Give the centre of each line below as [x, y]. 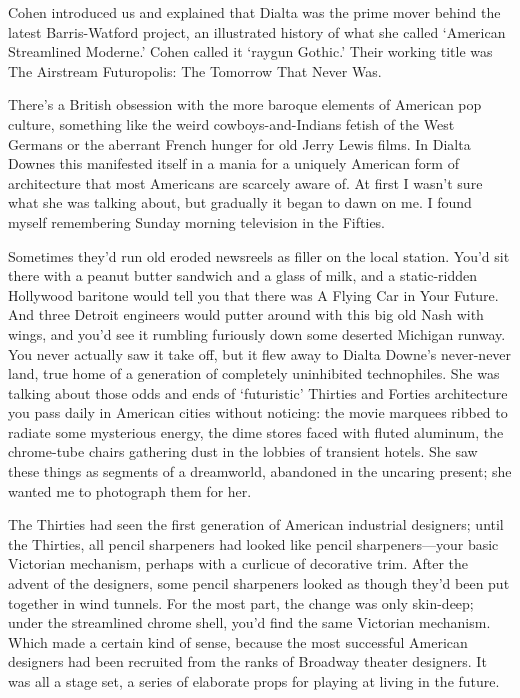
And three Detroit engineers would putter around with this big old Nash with [246, 314]
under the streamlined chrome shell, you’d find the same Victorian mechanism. [249, 622]
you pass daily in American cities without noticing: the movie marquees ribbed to [258, 412]
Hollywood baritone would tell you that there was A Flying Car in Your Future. [253, 294]
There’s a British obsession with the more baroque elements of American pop [245, 104]
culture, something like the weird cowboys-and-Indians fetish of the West [231, 123]
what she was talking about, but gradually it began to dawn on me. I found [240, 202]
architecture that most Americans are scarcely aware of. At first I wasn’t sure [245, 182]
